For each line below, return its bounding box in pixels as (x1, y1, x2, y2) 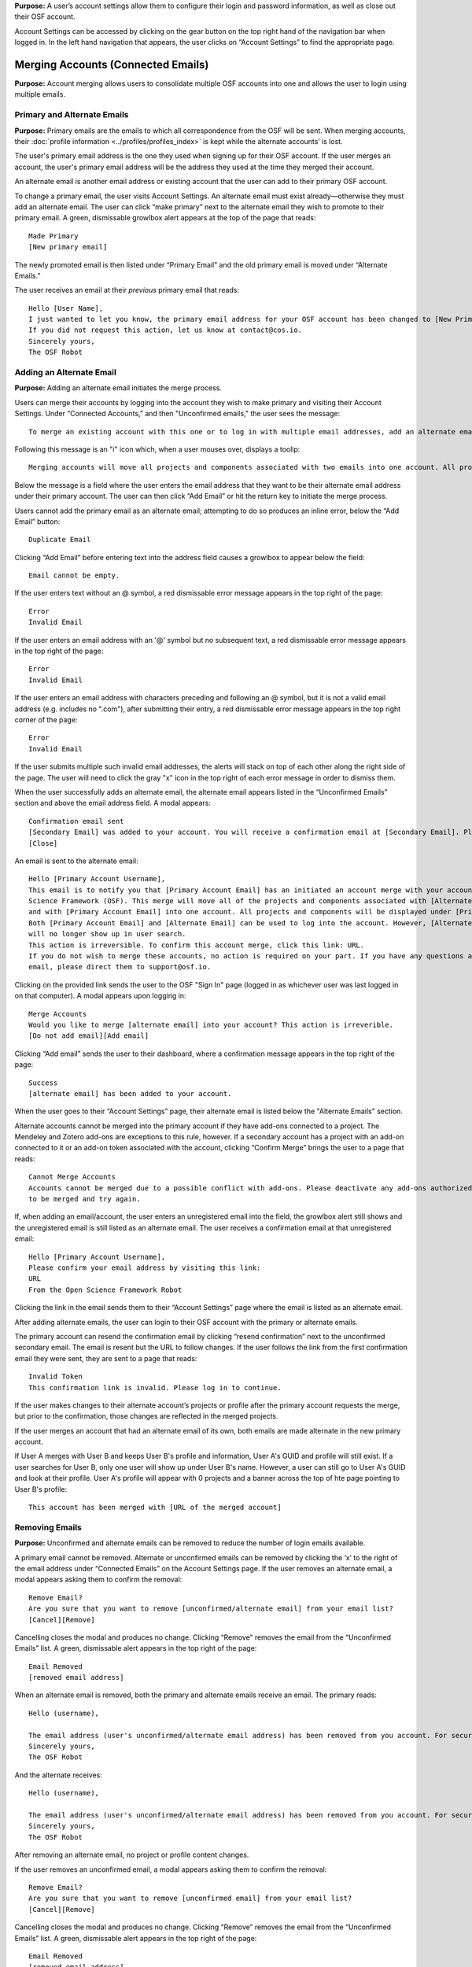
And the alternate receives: (14, 1770, 102, 1780)
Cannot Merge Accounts (28, 1172, 116, 1182)
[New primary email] (28, 242, 108, 252)
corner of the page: (14, 714, 78, 724)
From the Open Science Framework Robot (28, 1285, 183, 1294)
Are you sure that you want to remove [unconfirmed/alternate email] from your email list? (28, 1604, 393, 1613)
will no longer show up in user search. (28, 929, 186, 939)
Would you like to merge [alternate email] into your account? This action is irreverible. (28, 1020, 393, 1029)
